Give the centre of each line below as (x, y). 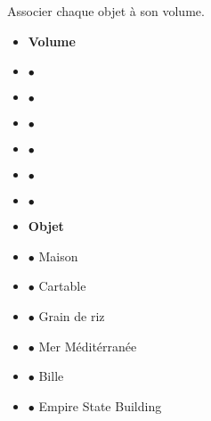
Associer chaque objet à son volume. (106, 11)
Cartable (62, 286)
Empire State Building (100, 405)
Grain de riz (72, 315)
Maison (58, 256)
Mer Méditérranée (88, 346)
